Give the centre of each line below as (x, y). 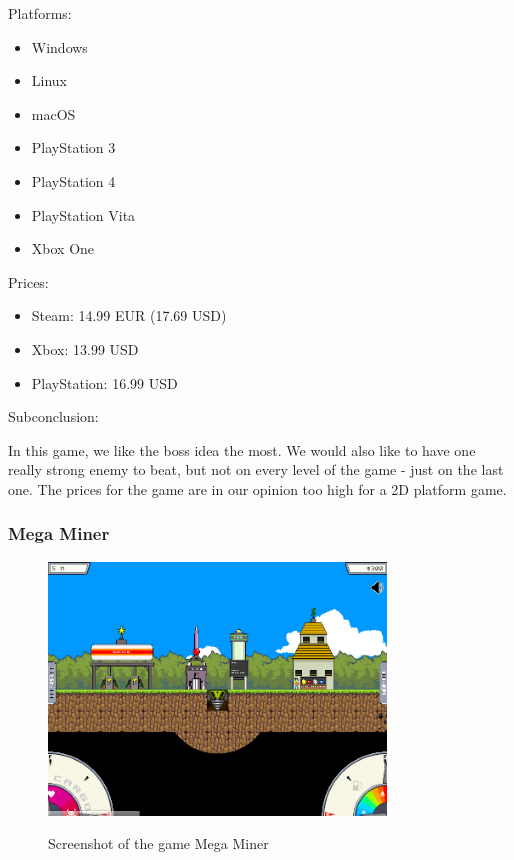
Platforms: (40, 13)
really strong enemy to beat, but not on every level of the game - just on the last (256, 469)
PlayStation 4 (73, 180)
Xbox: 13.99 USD (85, 348)
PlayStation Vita (83, 214)
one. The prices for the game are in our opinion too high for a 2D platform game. (257, 488)
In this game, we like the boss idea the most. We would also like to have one (242, 449)
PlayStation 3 (73, 147)
